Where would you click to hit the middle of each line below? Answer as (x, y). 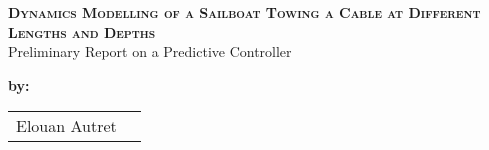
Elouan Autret (66, 126)
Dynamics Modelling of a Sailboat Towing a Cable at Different (244, 12)
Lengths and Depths (82, 31)
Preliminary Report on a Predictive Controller (150, 51)
